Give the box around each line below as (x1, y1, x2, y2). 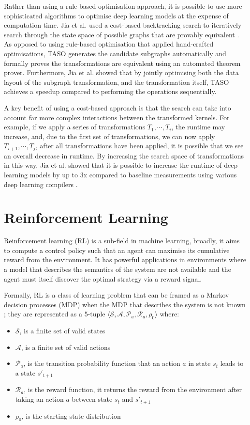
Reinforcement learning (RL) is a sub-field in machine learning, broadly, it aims (4, 236, 240, 246)
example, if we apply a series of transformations (4, 122, 146, 132)
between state (72, 394, 113, 404)
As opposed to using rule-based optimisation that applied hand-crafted (4, 39, 214, 49)
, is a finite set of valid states (19, 326, 105, 336)
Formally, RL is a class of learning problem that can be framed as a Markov (4, 290, 229, 300)
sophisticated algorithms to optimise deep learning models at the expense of (4, 10, 229, 20)
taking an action (15, 394, 64, 404)
